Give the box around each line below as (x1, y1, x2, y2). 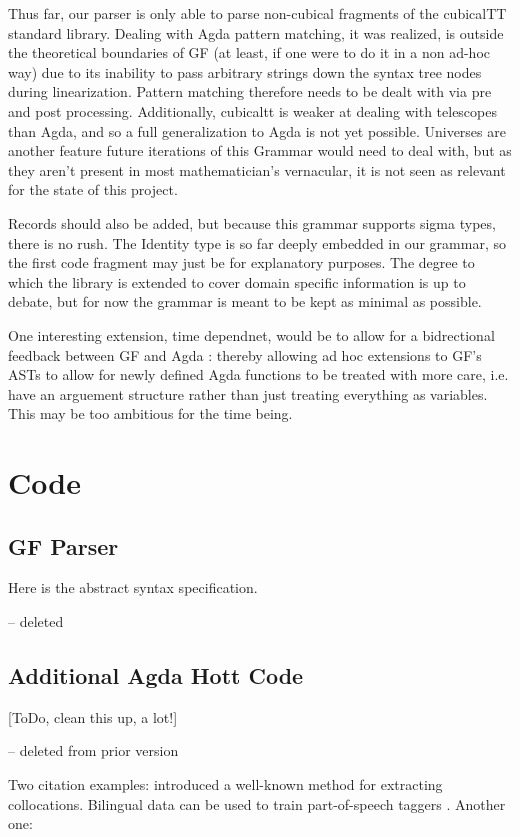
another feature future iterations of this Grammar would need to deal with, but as (8, 140, 512, 161)
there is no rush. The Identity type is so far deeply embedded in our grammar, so (8, 232, 506, 253)
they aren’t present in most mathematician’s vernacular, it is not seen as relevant (8, 159, 506, 180)
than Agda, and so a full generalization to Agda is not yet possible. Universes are (8, 120, 506, 141)
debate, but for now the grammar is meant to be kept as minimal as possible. (8, 291, 482, 312)
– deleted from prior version (8, 740, 179, 761)
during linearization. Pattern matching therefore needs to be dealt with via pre (8, 81, 492, 102)
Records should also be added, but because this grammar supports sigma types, (8, 212, 496, 233)
